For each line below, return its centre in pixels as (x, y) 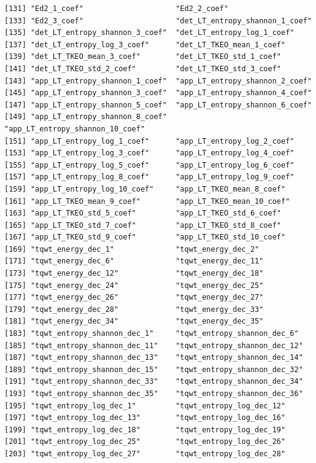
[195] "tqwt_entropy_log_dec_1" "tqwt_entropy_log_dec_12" (145, 406)
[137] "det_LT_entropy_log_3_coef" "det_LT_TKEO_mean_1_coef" (145, 45)
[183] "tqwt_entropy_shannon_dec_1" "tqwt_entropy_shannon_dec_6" (152, 334)
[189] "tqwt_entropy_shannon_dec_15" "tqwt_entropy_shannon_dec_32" (154, 369)
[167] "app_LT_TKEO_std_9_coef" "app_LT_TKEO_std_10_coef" (145, 237)
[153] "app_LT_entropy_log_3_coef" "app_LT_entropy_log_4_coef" (149, 153)
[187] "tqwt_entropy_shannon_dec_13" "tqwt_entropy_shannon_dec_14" (154, 358)
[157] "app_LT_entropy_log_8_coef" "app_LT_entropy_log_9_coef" (149, 177)
